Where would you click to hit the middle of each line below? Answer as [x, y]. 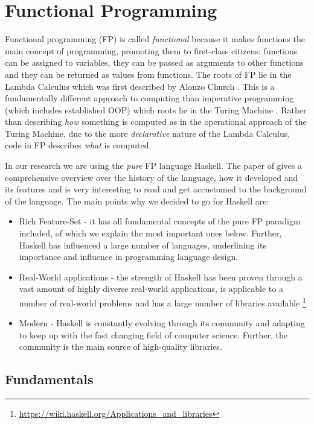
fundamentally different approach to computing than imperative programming [149, 98]
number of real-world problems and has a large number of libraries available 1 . [164, 302]
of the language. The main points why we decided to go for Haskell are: [137, 201]
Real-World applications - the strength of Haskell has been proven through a [161, 277]
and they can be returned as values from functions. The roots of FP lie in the [148, 74]
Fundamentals [49, 379]
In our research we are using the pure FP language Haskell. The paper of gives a [153, 166]
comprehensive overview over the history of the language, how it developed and [152, 177]
